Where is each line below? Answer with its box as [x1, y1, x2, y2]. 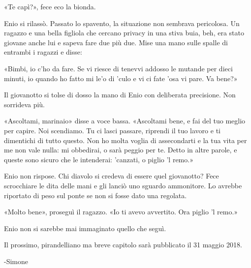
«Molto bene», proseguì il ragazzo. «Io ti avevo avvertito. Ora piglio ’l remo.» [4, 207, 238, 217]
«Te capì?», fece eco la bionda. [4, 1, 96, 11]
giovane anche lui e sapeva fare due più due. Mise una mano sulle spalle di [4, 37, 228, 47]
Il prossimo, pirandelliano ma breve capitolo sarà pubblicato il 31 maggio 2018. [4, 239, 242, 250]
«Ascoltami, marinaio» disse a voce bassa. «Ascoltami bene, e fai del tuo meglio [4, 116, 246, 126]
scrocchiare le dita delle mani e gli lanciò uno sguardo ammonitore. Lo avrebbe [4, 180, 242, 190]
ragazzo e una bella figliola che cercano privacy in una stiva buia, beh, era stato [4, 28, 244, 38]
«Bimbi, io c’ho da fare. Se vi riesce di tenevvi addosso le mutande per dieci [4, 63, 233, 73]
